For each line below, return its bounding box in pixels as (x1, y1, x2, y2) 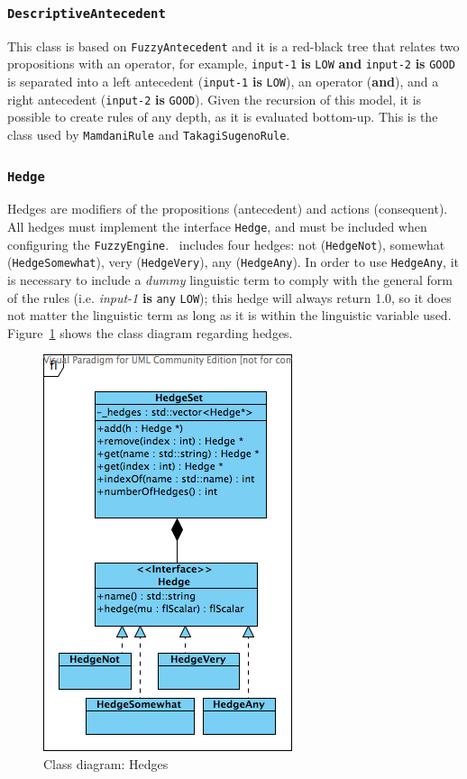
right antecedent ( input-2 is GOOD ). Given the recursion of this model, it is (7, 89, 422, 108)
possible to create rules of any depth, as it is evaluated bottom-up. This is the (7, 107, 438, 126)
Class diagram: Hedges (43, 755, 169, 774)
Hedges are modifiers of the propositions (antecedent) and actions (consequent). (7, 199, 448, 218)
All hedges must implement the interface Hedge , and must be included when (7, 217, 427, 236)
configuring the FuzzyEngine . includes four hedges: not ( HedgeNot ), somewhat (7, 234, 445, 253)
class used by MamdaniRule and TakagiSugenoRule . (7, 125, 290, 143)
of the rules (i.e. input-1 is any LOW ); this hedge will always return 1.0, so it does (7, 288, 452, 307)
